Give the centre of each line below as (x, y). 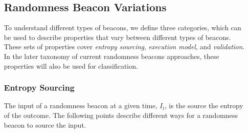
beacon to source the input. (45, 124)
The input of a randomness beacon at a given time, (81, 105)
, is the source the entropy (204, 105)
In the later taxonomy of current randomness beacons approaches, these (112, 56)
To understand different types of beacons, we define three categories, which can (123, 28)
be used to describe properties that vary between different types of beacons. (117, 37)
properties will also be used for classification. (71, 66)
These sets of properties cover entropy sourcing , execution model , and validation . (124, 47)
